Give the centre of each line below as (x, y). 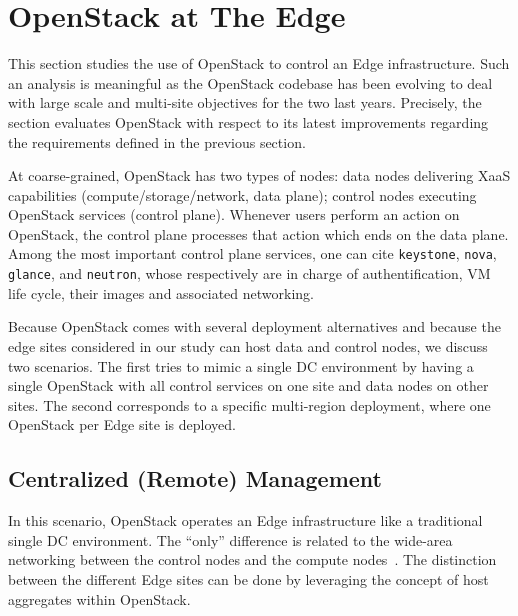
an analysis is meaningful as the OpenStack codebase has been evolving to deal (250, 82)
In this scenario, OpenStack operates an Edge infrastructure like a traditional (245, 520)
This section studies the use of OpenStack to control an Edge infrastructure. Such (259, 63)
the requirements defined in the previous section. (157, 141)
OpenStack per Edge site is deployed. (122, 424)
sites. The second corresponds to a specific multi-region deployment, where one (249, 404)
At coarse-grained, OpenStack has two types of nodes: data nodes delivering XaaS (259, 175)
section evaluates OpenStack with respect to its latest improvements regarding (248, 121)
